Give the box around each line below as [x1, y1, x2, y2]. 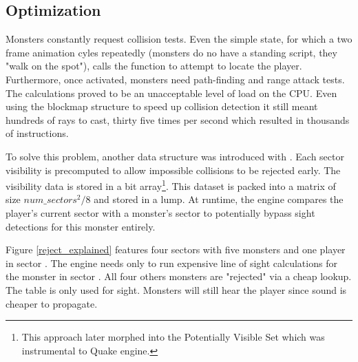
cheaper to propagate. [6, 296, 98, 310]
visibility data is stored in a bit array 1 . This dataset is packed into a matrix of [6, 177, 336, 193]
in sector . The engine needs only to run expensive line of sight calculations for [6, 255, 337, 270]
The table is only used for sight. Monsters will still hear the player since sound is [6, 282, 347, 297]
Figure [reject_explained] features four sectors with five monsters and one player [6, 242, 346, 257]
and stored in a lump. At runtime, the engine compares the [94, 192, 344, 206]
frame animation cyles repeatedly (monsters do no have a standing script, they [6, 45, 337, 59]
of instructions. [6, 126, 69, 140]
